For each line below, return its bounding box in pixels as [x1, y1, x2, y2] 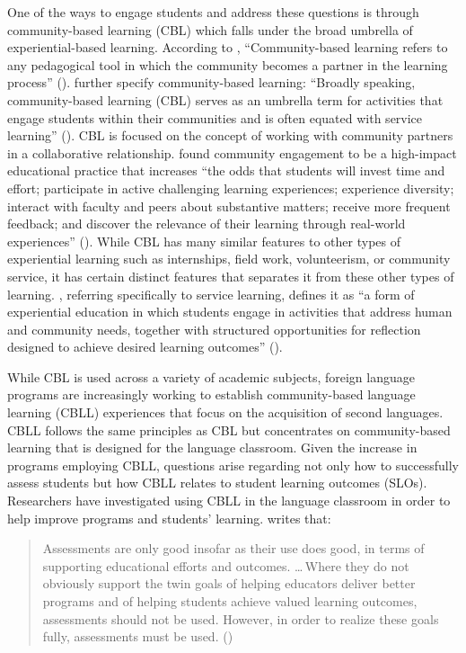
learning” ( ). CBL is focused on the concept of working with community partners [7, 126, 453, 145]
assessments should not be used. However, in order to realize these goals [42, 609, 439, 628]
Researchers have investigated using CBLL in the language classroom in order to [7, 491, 451, 510]
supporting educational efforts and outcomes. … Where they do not [42, 556, 409, 575]
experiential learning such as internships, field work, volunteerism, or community [7, 249, 451, 268]
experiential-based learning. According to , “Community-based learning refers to [7, 38, 448, 57]
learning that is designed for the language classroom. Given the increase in [7, 438, 418, 457]
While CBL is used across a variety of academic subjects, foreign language [7, 367, 415, 386]
